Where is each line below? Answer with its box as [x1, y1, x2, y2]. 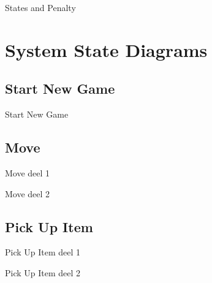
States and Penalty [5, 1, 76, 13]
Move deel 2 [5, 187, 50, 200]
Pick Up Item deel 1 [5, 246, 81, 258]
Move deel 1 [5, 166, 50, 179]
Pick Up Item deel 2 [5, 266, 81, 279]
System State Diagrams [5, 37, 208, 62]
